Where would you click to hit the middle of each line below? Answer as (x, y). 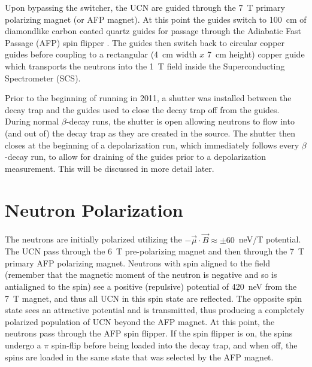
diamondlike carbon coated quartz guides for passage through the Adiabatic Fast (153, 31)
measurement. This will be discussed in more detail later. (110, 168)
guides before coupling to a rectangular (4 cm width (101, 54)
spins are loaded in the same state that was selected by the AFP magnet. (139, 357)
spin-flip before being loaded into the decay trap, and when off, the (175, 345)
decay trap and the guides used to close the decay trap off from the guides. (142, 109)
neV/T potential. (270, 239)
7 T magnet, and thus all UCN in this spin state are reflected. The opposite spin (153, 298)
